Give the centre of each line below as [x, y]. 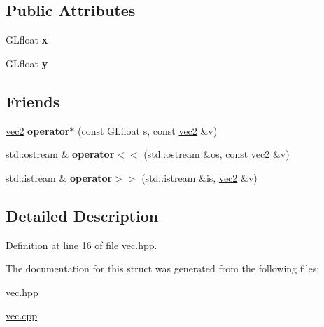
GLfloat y [27, 63]
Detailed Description [82, 215]
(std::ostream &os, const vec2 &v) [217, 154]
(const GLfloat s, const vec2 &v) [148, 130]
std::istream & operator [59, 177]
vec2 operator [38, 130]
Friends [33, 101]
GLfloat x [27, 40]
